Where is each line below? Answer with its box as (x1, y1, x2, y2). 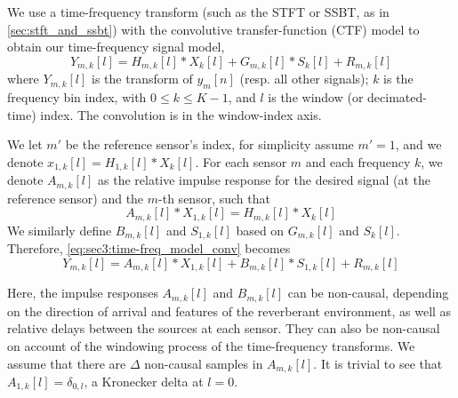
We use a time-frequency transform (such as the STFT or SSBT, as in (7, 3, 390, 20)
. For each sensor (195, 152, 287, 171)
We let (7, 135, 43, 154)
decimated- (367, 88, 427, 107)
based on (236, 220, 285, 239)
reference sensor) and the (7, 188, 144, 207)
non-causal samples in (144, 354, 263, 372)
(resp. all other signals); (239, 69, 369, 88)
